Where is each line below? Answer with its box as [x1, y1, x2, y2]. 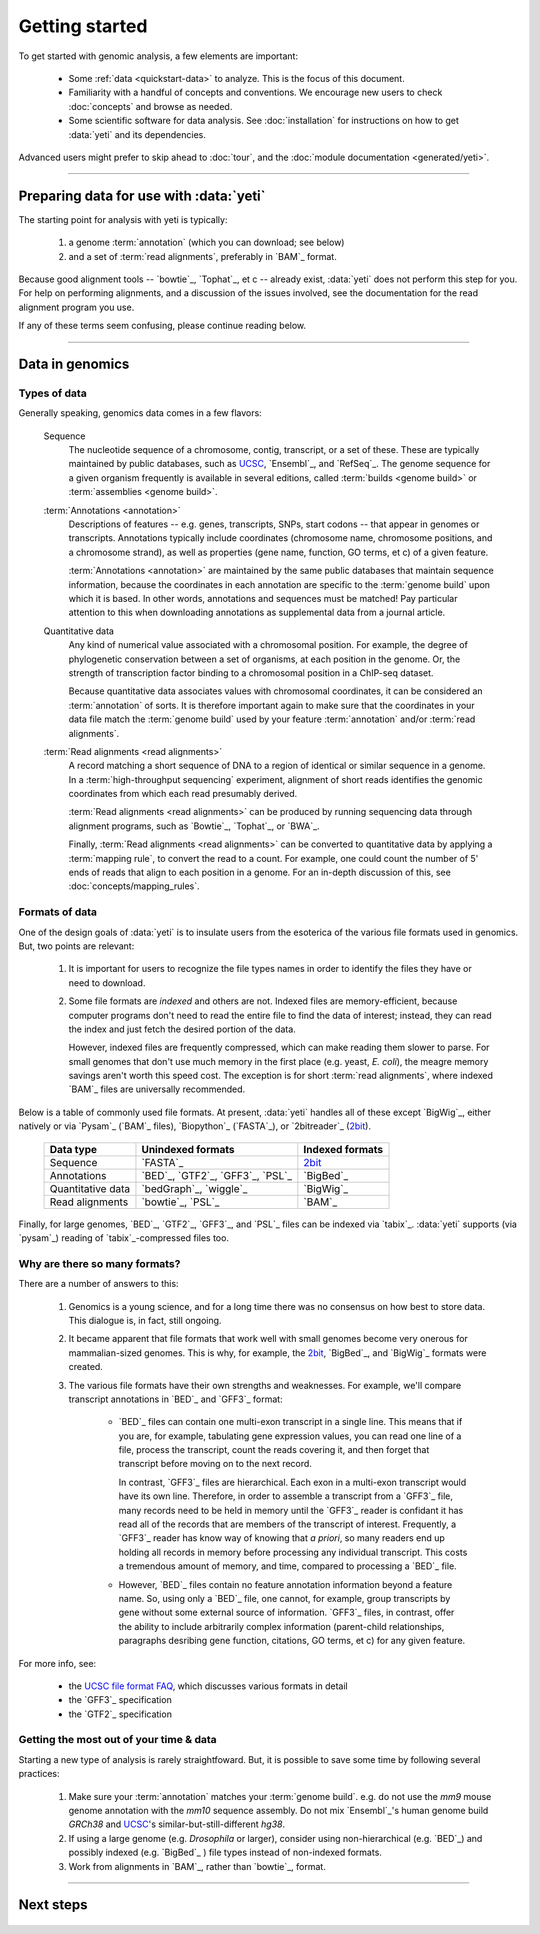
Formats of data [18, 905, 98, 919]
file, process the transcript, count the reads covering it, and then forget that [118, 1444, 430, 1456]
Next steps [18, 1896, 88, 1914]
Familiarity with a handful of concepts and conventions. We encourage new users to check [68, 86, 443, 99]
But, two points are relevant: [18, 940, 135, 952]
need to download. [68, 976, 146, 989]
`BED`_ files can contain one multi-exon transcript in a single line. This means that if [118, 1416, 463, 1428]
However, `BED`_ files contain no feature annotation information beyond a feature [118, 1578, 453, 1590]
